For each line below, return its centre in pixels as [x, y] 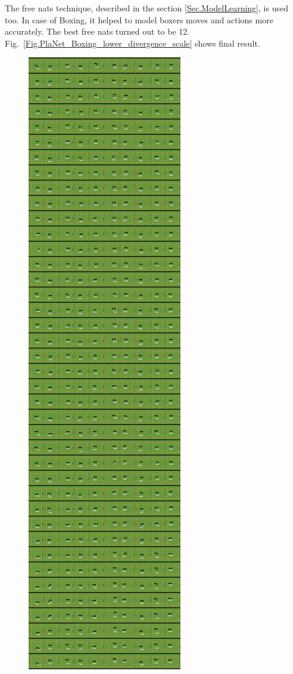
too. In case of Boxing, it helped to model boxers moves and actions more [139, 19]
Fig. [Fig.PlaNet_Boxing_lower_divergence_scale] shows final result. [133, 43]
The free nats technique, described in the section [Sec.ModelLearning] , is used [146, 8]
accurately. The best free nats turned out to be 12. [97, 31]
